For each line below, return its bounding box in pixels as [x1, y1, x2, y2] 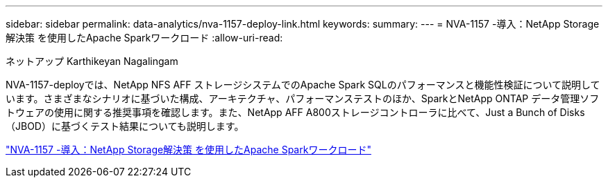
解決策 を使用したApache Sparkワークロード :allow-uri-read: [6, 32, 283, 44]
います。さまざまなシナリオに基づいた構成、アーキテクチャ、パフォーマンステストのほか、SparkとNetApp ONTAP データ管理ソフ [6, 93, 600, 104]
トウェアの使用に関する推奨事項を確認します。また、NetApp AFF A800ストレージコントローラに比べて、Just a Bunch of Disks [6, 106, 585, 118]
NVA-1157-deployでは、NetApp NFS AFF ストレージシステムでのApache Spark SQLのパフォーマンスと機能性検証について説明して [6, 79, 600, 90]
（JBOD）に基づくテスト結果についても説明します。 [6, 120, 244, 132]
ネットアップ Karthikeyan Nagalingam [6, 55, 178, 67]
